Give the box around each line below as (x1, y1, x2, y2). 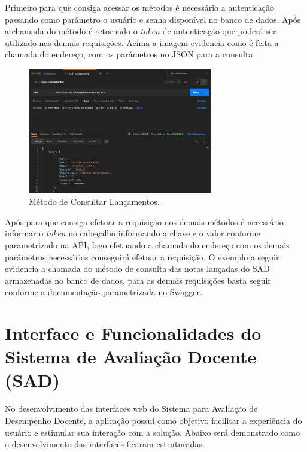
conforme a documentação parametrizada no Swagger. (5, 286, 202, 298)
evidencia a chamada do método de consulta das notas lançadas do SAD (5, 262, 270, 275)
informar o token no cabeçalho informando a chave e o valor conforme (5, 227, 260, 239)
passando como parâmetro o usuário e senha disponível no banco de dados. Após (5, 13, 301, 25)
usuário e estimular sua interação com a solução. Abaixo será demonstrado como (5, 426, 300, 438)
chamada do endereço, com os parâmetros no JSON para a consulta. (5, 48, 256, 60)
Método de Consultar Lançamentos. (29, 195, 160, 208)
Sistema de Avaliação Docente (5, 344, 257, 369)
